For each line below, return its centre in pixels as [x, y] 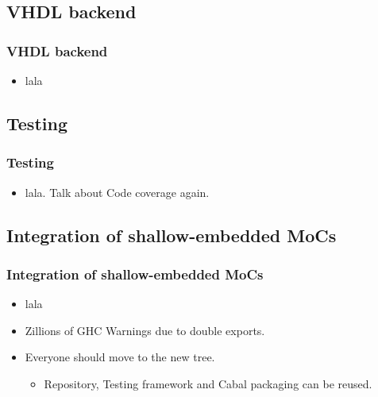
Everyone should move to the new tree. [120, 357]
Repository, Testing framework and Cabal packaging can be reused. [208, 383]
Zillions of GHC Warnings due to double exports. [145, 330]
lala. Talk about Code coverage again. [117, 192]
